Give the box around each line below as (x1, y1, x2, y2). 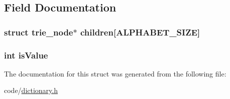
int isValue (4, 48, 48, 61)
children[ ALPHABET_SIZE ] (80, 25, 200, 38)
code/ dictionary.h (4, 85, 58, 95)
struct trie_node (4, 25, 73, 38)
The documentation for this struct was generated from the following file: (4, 68, 226, 78)
